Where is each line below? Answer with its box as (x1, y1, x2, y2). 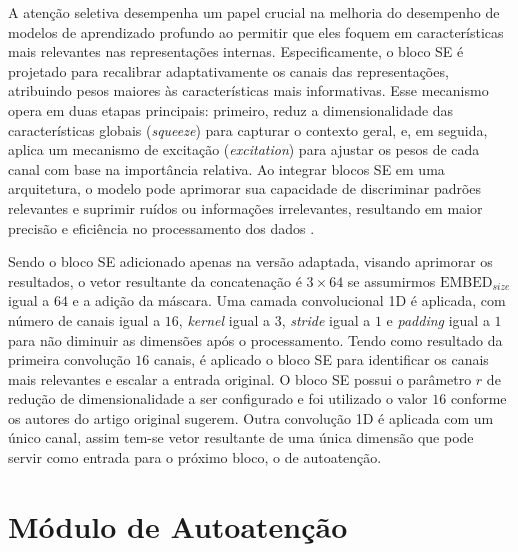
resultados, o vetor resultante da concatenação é (8, 270, 302, 291)
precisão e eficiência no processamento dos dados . (8, 217, 315, 238)
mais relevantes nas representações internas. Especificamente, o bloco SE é (8, 41, 464, 62)
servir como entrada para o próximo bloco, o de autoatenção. (8, 447, 382, 468)
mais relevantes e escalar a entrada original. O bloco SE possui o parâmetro (8, 368, 472, 389)
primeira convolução (8, 349, 131, 370)
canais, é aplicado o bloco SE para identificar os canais (153, 349, 489, 370)
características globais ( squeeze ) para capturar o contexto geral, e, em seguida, (8, 119, 488, 140)
